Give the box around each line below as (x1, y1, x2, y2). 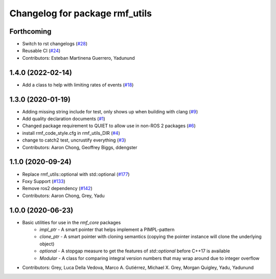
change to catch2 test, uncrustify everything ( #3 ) (22, 137, 126, 143)
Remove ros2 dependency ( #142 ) (22, 185, 93, 192)
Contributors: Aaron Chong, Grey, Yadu (22, 192, 105, 199)
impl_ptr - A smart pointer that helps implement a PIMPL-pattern (39, 226, 175, 232)
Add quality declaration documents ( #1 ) (22, 115, 106, 122)
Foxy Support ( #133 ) (22, 178, 66, 184)
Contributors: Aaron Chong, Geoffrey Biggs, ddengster (22, 144, 137, 150)
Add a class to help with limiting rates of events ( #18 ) (22, 82, 134, 88)
